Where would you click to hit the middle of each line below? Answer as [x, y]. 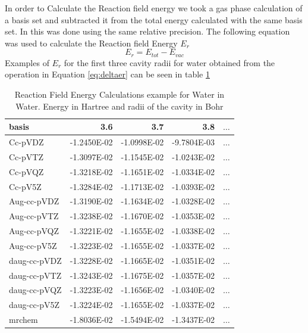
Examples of [27, 62]
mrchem [23, 320]
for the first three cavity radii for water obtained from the [169, 62]
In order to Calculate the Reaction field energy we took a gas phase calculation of [154, 8]
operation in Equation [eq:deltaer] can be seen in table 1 [107, 74]
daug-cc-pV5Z [34, 305]
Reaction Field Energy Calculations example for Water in [120, 94]
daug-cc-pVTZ [35, 275]
